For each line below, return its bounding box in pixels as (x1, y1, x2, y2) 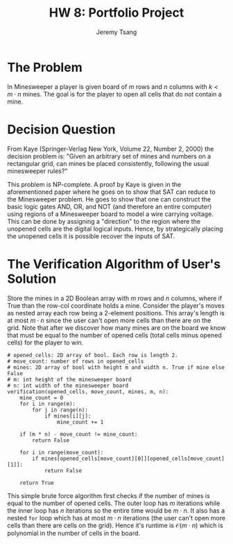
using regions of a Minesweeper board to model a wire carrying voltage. (7, 210, 214, 218)
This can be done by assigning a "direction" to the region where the (7, 217, 201, 225)
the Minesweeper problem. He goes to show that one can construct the (7, 195, 212, 203)
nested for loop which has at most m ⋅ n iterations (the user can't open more (7, 513, 226, 522)
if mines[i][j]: (44, 412, 92, 420)
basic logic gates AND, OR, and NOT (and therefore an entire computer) (7, 202, 212, 211)
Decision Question (7, 122, 116, 137)
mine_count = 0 (19, 394, 64, 401)
